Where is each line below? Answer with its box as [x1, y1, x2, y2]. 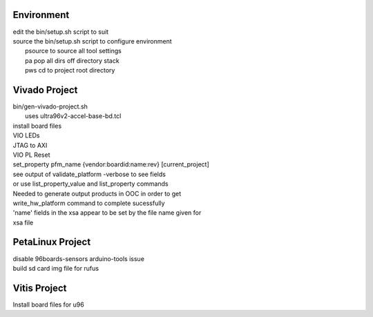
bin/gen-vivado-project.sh [12, 102, 88, 111]
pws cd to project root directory [25, 66, 115, 75]
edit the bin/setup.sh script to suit [12, 28, 109, 36]
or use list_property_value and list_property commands [12, 180, 169, 188]
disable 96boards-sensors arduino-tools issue [12, 254, 145, 262]
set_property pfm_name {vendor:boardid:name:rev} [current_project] [12, 160, 210, 169]
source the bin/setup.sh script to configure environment [12, 37, 172, 45]
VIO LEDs [12, 131, 40, 140]
